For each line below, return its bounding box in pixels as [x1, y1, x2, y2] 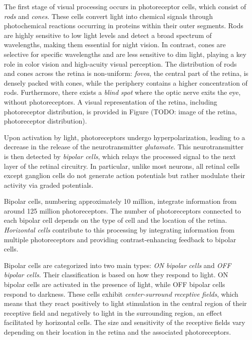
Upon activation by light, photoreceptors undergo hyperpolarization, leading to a [4, 132, 245, 142]
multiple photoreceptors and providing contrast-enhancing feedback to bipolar [4, 234, 236, 244]
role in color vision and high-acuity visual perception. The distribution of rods [4, 58, 237, 69]
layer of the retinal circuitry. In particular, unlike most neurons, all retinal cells [4, 161, 240, 171]
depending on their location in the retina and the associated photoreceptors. [4, 327, 231, 337]
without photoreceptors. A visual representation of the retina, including [4, 96, 217, 107]
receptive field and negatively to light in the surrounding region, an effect [4, 307, 222, 318]
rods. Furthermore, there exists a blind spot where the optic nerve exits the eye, [4, 87, 241, 97]
